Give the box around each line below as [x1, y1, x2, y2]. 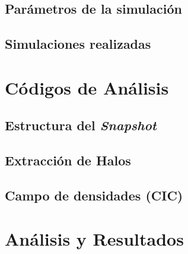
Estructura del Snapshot [5, 116, 157, 134]
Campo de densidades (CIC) [5, 186, 183, 204]
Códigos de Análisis [5, 75, 169, 99]
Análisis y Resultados [5, 227, 184, 251]
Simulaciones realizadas [5, 35, 151, 53]
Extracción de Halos [5, 151, 131, 170]
